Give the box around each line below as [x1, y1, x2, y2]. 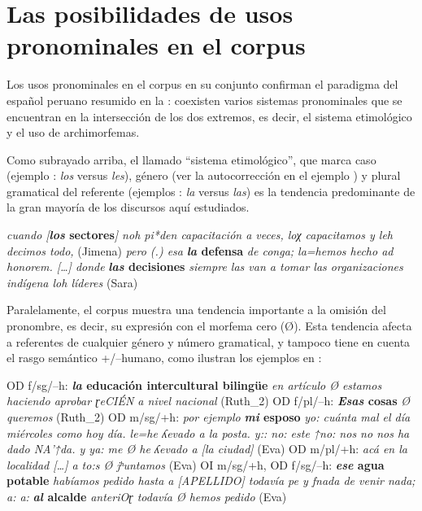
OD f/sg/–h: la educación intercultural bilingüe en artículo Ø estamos [7, 376, 382, 393]
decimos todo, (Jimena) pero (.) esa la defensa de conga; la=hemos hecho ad [7, 242, 394, 259]
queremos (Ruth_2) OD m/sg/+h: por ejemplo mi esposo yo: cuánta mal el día [7, 408, 411, 425]
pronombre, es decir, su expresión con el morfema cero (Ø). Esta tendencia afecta [7, 317, 412, 334]
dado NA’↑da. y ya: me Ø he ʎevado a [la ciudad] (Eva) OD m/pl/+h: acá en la [7, 440, 407, 457]
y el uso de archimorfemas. [7, 124, 140, 141]
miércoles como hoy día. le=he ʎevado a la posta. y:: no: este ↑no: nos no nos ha [7, 424, 410, 441]
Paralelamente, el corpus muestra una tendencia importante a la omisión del [7, 301, 386, 318]
